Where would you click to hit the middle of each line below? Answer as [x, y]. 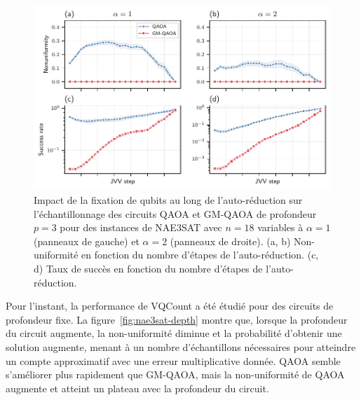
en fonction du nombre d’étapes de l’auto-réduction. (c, [200, 255]
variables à [280, 227]
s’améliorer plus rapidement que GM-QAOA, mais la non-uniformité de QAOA [175, 374]
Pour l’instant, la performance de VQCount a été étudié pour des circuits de [170, 306]
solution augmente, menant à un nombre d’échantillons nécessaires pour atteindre [181, 346]
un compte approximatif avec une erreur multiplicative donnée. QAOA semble [173, 360]
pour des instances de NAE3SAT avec [141, 227]
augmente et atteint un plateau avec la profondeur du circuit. [137, 388]
